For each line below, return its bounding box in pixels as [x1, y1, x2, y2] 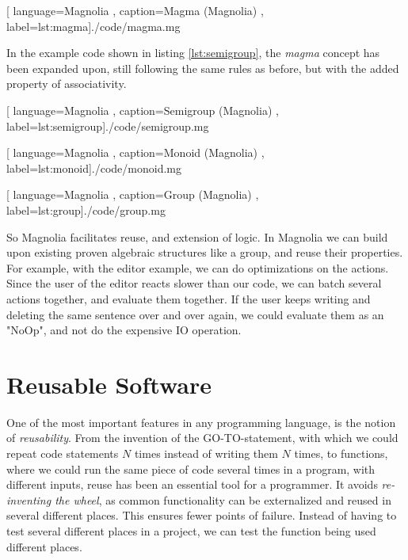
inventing [6, 491, 51, 508]
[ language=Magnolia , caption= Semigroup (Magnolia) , [6, 101, 279, 118]
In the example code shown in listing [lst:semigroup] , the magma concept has [6, 44, 380, 61]
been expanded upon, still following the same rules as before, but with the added [6, 59, 399, 76]
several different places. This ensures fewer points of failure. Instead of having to [6, 507, 397, 524]
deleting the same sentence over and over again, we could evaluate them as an [6, 306, 384, 322]
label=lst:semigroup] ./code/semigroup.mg [6, 117, 209, 134]
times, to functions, [294, 445, 388, 461]
